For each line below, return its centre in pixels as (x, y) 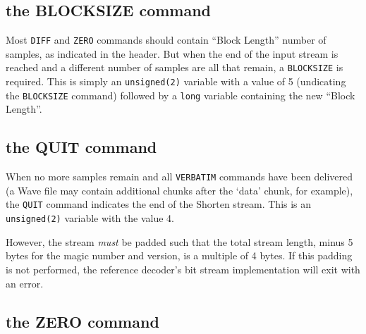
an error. (25, 283)
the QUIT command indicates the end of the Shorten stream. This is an (159, 204)
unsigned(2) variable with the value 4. (90, 218)
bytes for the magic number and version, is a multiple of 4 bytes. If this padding (179, 255)
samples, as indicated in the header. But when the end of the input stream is (172, 53)
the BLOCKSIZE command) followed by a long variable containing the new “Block (181, 95)
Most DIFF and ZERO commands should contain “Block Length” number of (166, 40)
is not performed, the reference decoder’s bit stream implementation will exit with (183, 269)
